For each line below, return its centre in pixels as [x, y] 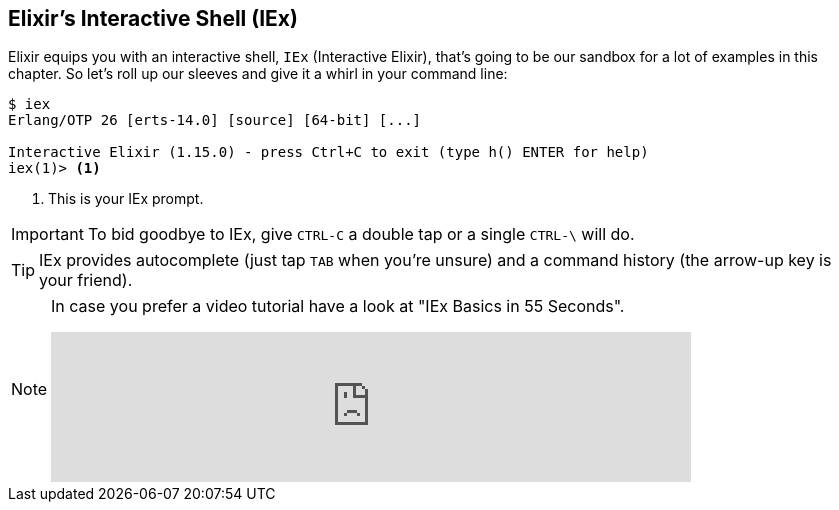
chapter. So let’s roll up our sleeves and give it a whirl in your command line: [258, 74]
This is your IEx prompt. [126, 199]
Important [47, 234]
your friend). [86, 280]
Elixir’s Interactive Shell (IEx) [153, 18]
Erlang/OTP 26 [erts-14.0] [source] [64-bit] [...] [215, 120]
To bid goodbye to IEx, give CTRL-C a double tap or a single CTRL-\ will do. [361, 234]
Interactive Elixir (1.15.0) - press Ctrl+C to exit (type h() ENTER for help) [328, 152]
